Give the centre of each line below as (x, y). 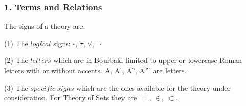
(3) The (16, 87)
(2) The (16, 60)
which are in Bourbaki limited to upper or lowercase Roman (148, 60)
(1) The (16, 43)
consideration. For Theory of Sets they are (71, 98)
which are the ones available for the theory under (153, 87)
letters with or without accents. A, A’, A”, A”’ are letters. (96, 70)
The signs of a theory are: (45, 26)
